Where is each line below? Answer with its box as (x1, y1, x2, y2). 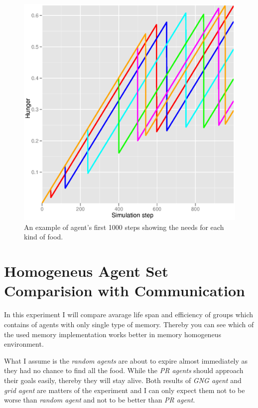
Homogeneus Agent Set (4, 261, 168, 281)
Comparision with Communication (4, 280, 245, 301)
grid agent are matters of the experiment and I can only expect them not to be (4, 385, 245, 395)
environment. (4, 339, 44, 349)
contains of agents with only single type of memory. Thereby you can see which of (4, 319, 254, 329)
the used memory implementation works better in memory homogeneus (4, 329, 221, 339)
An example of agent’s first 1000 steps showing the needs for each (24, 221, 224, 232)
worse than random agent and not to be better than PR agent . (4, 395, 195, 405)
